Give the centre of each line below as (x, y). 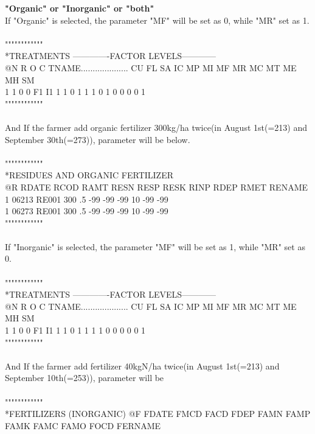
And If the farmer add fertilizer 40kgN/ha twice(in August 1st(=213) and (142, 366)
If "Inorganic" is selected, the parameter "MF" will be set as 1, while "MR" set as (155, 246)
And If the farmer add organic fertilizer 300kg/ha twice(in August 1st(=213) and (156, 127)
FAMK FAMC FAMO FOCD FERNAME (83, 425)
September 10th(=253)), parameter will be (85, 378)
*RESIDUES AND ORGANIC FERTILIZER (89, 175)
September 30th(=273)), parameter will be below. (98, 139)
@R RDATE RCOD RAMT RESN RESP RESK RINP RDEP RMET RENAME (157, 187)
